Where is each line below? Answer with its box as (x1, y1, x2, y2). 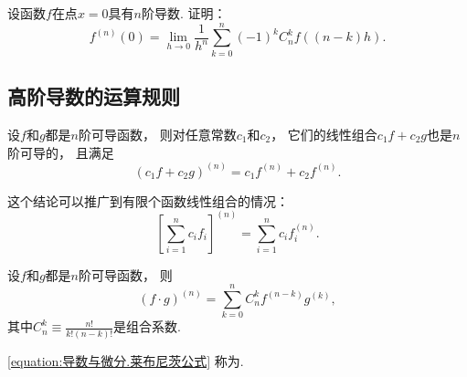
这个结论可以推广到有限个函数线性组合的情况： (7, 191, 289, 210)
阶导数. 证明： (141, 4, 227, 22)
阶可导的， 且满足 (7, 142, 114, 162)
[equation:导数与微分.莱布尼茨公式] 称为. (7, 351, 244, 370)
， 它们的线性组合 (271, 124, 377, 143)
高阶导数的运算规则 (7, 82, 180, 110)
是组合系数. (113, 317, 182, 336)
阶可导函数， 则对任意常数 (78, 124, 237, 143)
